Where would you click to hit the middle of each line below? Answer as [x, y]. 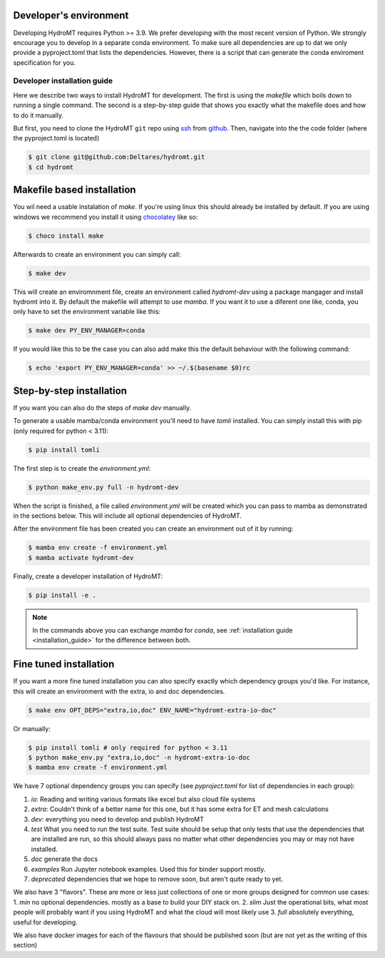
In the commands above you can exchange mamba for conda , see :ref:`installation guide [163, 631]
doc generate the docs [65, 859]
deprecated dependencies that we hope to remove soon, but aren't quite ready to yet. [157, 879]
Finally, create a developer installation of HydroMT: [88, 576]
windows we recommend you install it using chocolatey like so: [106, 217]
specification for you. [45, 62]
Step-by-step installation [70, 391]
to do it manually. [38, 115]
